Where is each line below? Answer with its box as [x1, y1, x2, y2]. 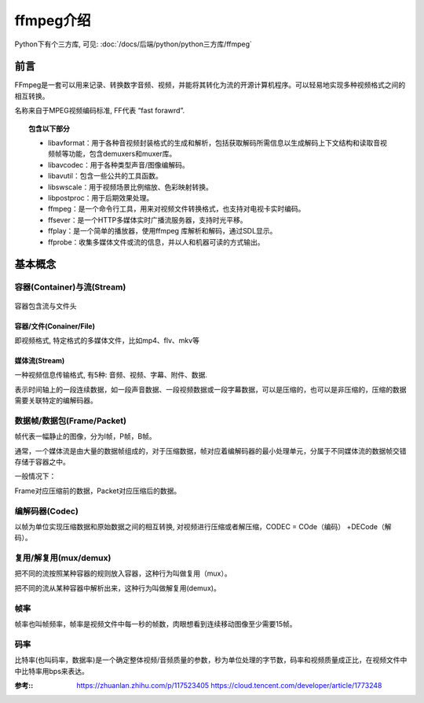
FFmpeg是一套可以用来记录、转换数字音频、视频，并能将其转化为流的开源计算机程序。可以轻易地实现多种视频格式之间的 [14, 80, 406, 90]
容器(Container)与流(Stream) [14, 282, 126, 293]
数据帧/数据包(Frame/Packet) [14, 415, 127, 426]
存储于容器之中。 [14, 457, 70, 466]
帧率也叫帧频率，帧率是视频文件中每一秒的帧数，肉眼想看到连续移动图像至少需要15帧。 [14, 619, 297, 628]
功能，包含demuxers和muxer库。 [68, 149, 177, 159]
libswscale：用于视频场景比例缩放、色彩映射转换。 [48, 182, 214, 192]
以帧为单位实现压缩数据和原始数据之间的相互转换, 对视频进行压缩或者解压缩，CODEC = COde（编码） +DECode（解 [14, 521, 392, 531]
